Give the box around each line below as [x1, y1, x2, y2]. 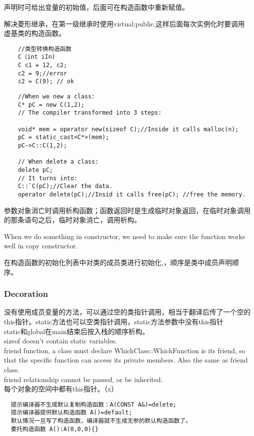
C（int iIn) [18, 53, 55, 61]
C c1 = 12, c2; [18, 62, 67, 69]
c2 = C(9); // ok [18, 78, 74, 85]
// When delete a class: [18, 158, 99, 166]
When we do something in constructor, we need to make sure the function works [4, 231, 245, 241]
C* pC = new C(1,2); [18, 101, 85, 108]
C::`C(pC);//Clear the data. [18, 183, 113, 190]
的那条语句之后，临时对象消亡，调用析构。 [4, 215, 141, 225]
